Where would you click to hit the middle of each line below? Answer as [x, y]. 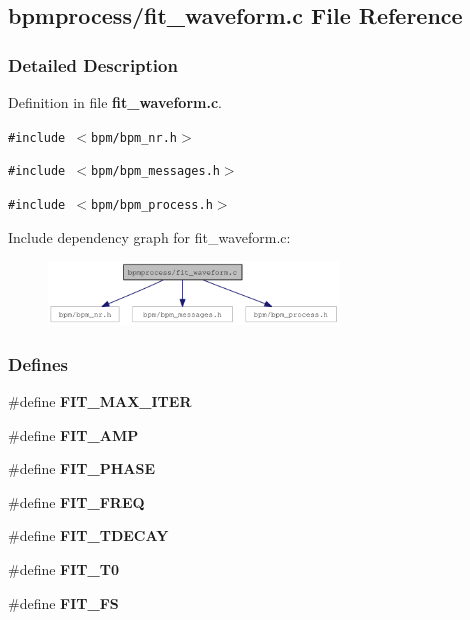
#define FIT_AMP [73, 434]
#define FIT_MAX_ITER [100, 401]
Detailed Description [93, 64]
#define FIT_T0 [63, 569]
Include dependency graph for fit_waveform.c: [149, 236]
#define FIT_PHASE [82, 468]
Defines [38, 363]
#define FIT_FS [63, 602]
